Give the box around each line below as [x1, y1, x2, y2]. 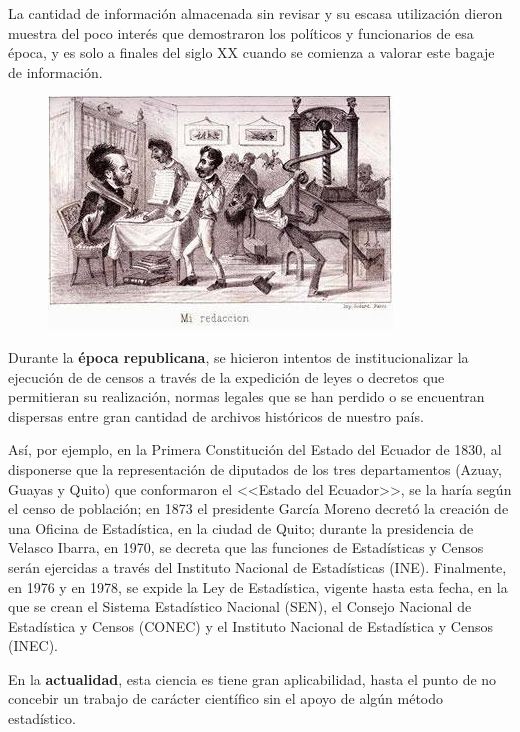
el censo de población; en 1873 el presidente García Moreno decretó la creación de [8, 498, 509, 519]
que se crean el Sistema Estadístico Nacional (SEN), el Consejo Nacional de [8, 596, 472, 617]
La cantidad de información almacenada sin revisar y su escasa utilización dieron [8, 3, 503, 23]
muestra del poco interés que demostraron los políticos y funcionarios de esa [8, 22, 474, 43]
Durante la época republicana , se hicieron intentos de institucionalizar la [8, 346, 469, 367]
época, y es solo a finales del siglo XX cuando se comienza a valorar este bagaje [8, 42, 495, 63]
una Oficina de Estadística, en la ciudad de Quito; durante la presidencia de [8, 517, 474, 538]
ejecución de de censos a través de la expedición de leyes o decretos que [8, 366, 445, 387]
